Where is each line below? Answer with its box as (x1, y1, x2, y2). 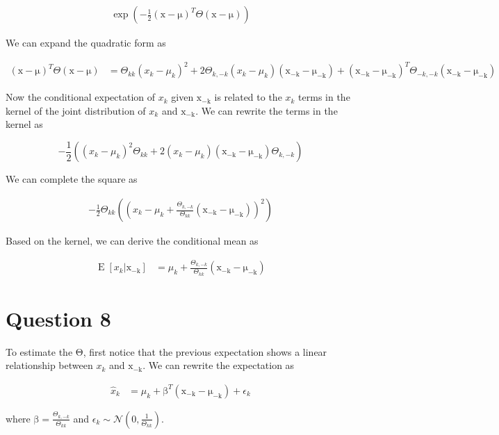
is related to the (214, 90, 282, 104)
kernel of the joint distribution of (6, 103, 146, 117)
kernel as (6, 117, 43, 131)
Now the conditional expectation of (6, 90, 156, 104)
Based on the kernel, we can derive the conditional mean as (6, 233, 259, 248)
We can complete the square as (6, 172, 138, 186)
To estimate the (6, 344, 73, 359)
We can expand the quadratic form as (6, 35, 166, 50)
